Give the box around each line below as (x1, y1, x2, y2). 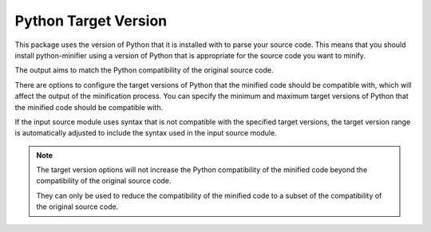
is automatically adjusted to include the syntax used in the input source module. (14, 128, 277, 138)
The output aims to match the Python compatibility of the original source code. (14, 65, 274, 75)
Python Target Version (14, 12, 168, 29)
